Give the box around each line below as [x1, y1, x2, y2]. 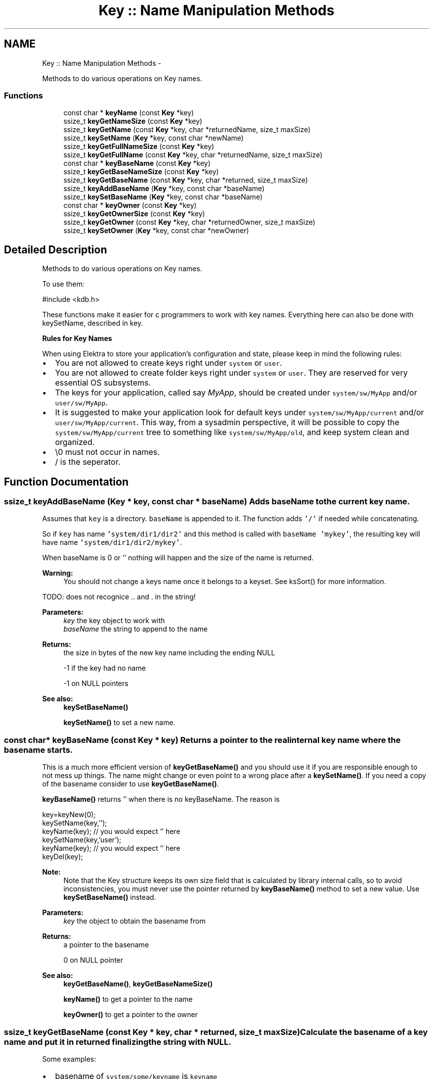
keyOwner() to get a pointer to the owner [63, 1010, 198, 1019]
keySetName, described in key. [42, 319, 143, 328]
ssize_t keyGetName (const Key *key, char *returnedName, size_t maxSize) [63, 125, 311, 134]
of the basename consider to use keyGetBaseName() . [42, 780, 219, 788]
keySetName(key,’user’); [42, 835, 122, 844]
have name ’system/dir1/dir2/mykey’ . [42, 538, 182, 547]
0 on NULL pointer [63, 956, 124, 965]
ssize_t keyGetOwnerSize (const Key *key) [63, 209, 205, 218]
